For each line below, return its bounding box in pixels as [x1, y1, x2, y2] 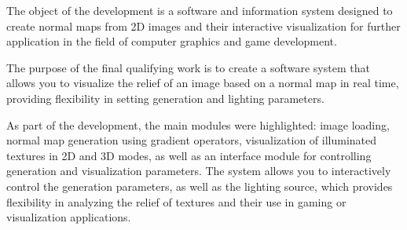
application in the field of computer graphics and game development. [6, 33, 337, 49]
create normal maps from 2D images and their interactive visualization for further [6, 17, 401, 34]
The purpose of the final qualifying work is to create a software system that [6, 59, 370, 75]
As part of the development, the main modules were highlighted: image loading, [6, 116, 390, 133]
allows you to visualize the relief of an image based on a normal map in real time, [6, 75, 399, 91]
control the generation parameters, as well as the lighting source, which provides [6, 177, 393, 194]
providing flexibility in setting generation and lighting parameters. [6, 89, 324, 106]
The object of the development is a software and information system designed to [6, 2, 393, 18]
